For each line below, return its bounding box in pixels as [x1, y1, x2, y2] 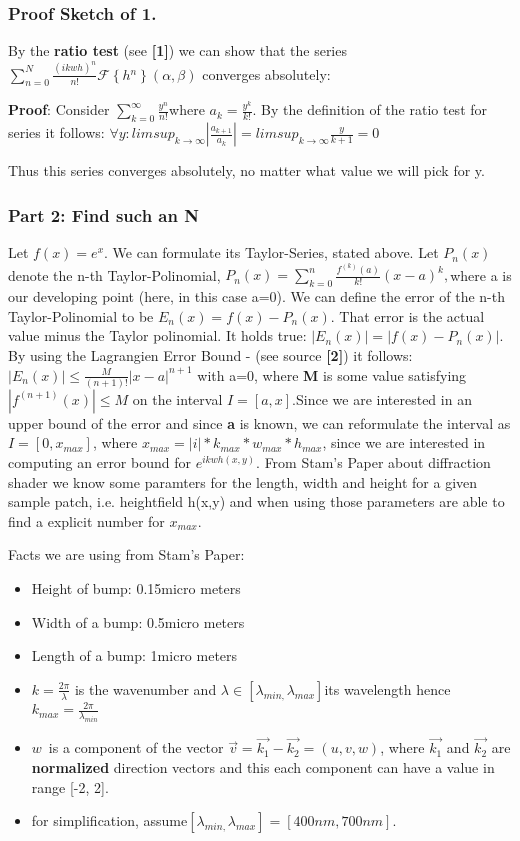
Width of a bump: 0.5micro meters [31, 611, 245, 632]
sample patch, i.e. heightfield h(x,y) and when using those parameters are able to [8, 491, 505, 512]
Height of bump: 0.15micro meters [31, 578, 241, 599]
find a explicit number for [8, 510, 165, 531]
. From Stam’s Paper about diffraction [256, 452, 491, 473]
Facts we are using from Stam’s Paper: [8, 544, 245, 565]
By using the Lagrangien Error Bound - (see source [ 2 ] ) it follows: [8, 344, 413, 365]
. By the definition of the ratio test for [252, 99, 488, 120]
